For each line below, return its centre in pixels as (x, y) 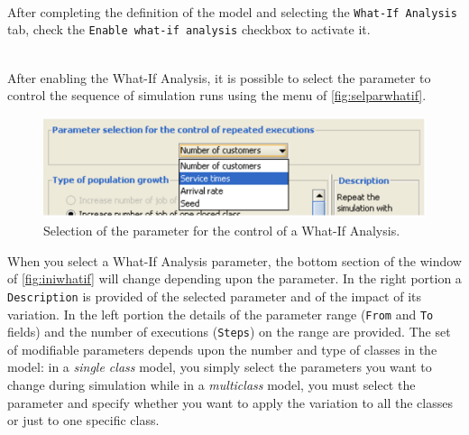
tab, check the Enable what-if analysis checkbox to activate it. (189, 29)
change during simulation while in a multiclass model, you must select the (212, 385)
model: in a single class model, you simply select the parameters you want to (220, 367)
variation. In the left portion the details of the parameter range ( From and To (221, 314)
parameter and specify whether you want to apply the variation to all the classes (230, 402)
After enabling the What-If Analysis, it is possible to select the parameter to (219, 77)
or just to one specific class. (83, 420)
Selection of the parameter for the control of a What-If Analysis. (222, 231)
